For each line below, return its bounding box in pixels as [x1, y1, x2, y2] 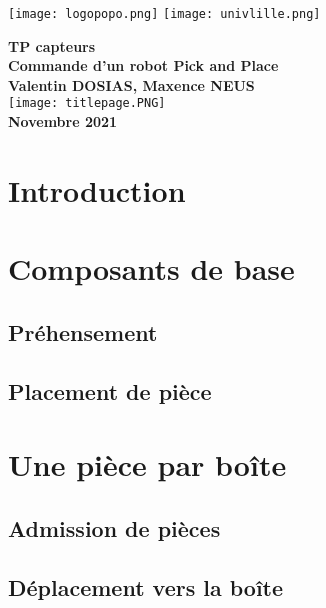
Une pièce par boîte [8, 444, 287, 485]
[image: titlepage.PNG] [8, 96, 166, 111]
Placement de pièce [8, 375, 212, 406]
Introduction [8, 169, 186, 210]
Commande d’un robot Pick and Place [8, 55, 279, 76]
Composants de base [8, 248, 295, 289]
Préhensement [8, 316, 158, 347]
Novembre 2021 [8, 111, 118, 132]
